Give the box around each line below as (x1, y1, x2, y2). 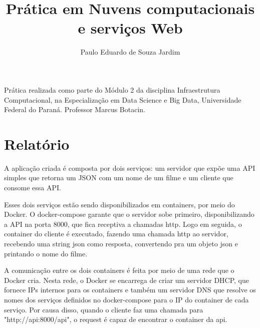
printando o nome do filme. (4, 248, 88, 258)
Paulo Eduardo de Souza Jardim (80, 47, 180, 57)
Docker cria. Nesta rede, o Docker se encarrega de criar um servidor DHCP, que (4, 274, 249, 285)
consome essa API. (4, 182, 61, 192)
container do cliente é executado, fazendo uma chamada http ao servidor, (4, 228, 228, 239)
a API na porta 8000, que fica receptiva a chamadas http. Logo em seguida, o (4, 218, 242, 229)
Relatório (4, 133, 70, 154)
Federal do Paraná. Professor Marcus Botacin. (4, 104, 146, 115)
